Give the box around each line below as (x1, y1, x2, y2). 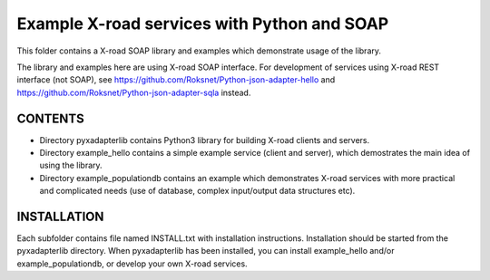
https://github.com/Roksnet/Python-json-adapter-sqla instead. (16, 87, 251, 98)
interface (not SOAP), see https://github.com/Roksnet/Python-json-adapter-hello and (16, 74, 336, 85)
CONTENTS (16, 111, 85, 126)
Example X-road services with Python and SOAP (16, 14, 389, 34)
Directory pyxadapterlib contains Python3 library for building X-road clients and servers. (39, 134, 370, 145)
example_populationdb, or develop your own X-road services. (16, 258, 249, 269)
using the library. (39, 159, 103, 171)
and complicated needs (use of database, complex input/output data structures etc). (39, 186, 356, 197)
